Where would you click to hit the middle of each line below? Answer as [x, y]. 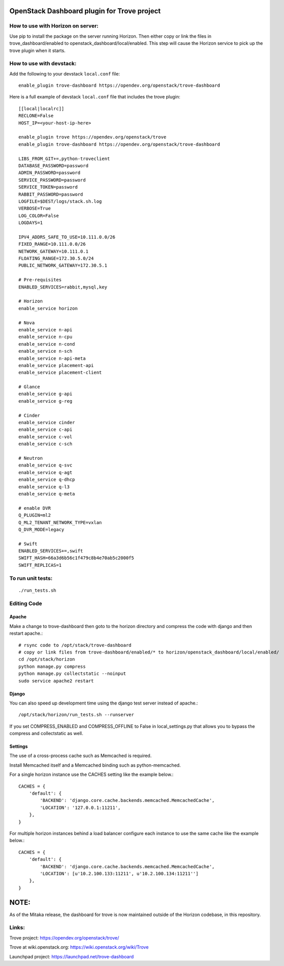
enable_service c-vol [45, 437]
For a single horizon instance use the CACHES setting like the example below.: [92, 774]
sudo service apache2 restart [56, 681]
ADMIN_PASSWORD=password [49, 173]
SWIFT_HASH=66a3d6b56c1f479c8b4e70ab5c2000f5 [76, 558]
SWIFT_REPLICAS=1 [40, 565]
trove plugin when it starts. [37, 50]
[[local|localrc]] [42, 109]
